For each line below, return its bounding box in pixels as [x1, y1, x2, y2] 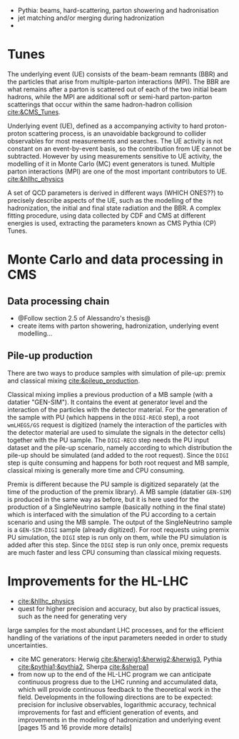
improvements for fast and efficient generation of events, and [17, 708, 198, 716]
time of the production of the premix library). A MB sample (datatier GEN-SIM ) [7, 487, 232, 496]
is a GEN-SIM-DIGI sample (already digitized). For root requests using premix [7, 525, 230, 534]
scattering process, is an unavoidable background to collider [28, 129, 207, 138]
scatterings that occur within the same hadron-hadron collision [7, 100, 193, 109]
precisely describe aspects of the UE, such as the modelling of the [7, 196, 203, 204]
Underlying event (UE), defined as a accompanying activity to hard [7, 121, 203, 130]
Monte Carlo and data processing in [7, 251, 223, 268]
